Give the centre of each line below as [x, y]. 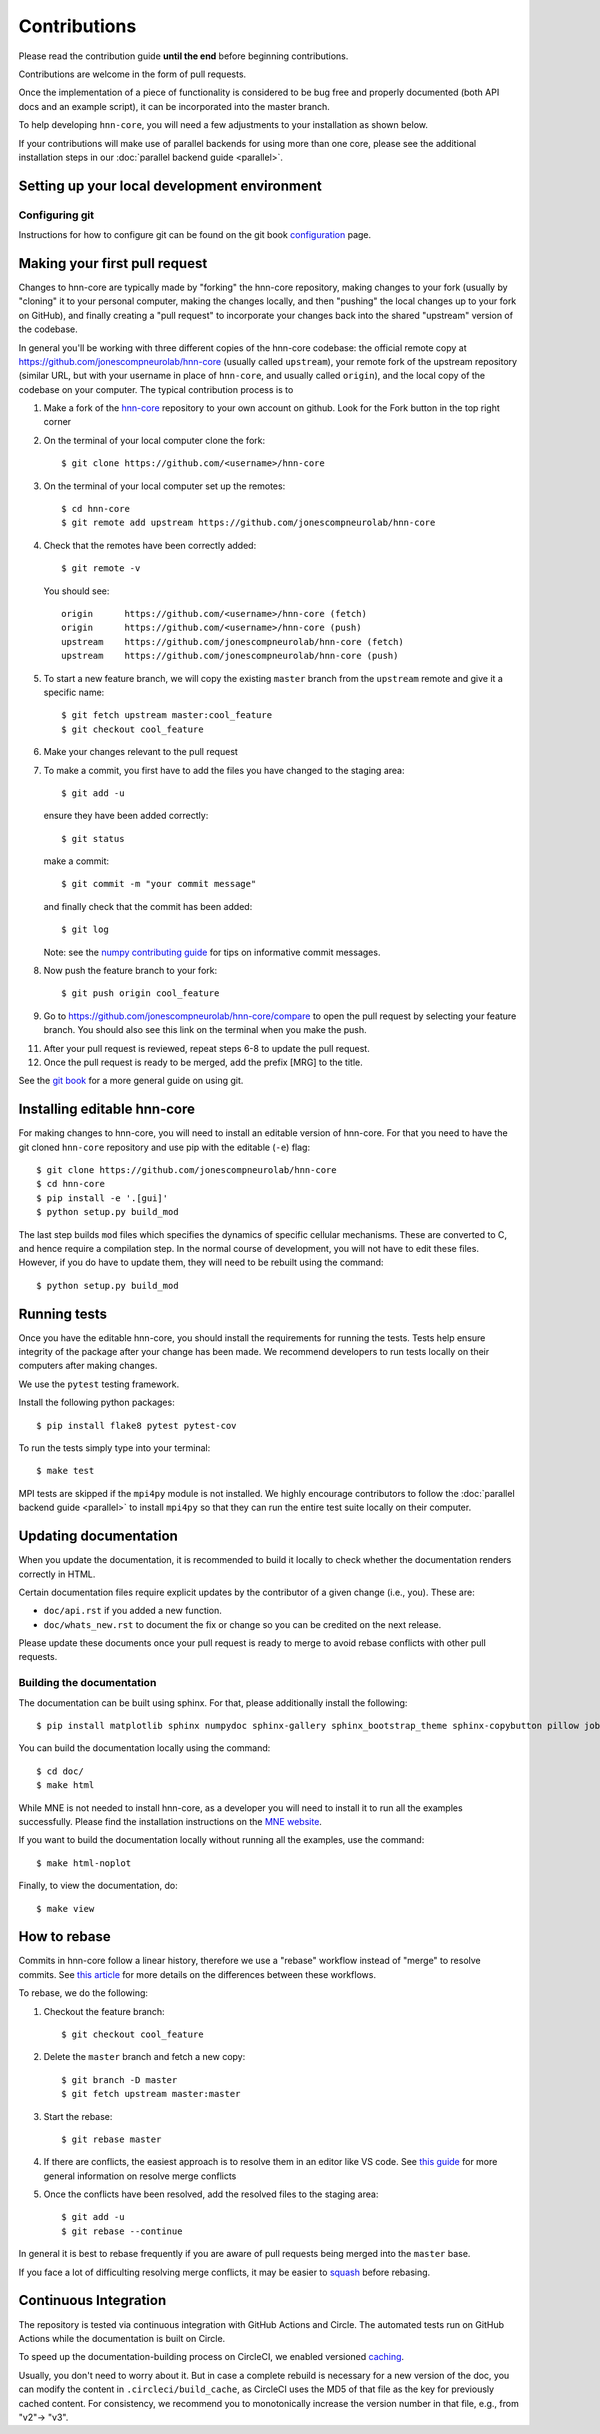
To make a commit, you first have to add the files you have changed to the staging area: [224, 770]
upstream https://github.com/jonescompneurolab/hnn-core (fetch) [232, 641]
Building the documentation [87, 1683]
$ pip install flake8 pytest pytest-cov [136, 1425]
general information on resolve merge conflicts [140, 2176]
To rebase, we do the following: [83, 1993]
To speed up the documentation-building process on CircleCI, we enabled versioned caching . [211, 2357]
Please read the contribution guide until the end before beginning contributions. [183, 56]
